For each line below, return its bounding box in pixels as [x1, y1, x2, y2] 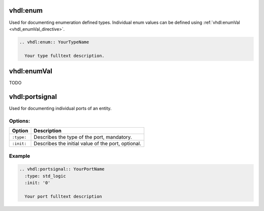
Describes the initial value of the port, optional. [33, 140, 141, 147]
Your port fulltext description [24, 193, 102, 199]
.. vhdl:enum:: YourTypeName [19, 39, 89, 45]
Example [9, 153, 30, 159]
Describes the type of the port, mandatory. [33, 134, 132, 141]
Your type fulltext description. [24, 53, 105, 58]
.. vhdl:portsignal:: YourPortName [19, 166, 105, 172]
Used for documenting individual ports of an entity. [9, 105, 112, 112]
